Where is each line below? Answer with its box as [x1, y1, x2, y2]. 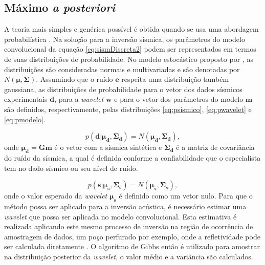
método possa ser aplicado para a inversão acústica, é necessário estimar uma [4, 201, 247, 211]
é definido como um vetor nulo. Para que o [119, 190, 253, 201]
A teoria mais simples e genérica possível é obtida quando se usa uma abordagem [4, 24, 259, 34]
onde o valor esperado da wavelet [4, 190, 107, 201]
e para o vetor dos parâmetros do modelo [114, 94, 244, 104]
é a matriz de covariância [176, 142, 255, 152]
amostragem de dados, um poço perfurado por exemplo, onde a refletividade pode [4, 231, 260, 241]
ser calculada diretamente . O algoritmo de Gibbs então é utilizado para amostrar [4, 241, 260, 252]
